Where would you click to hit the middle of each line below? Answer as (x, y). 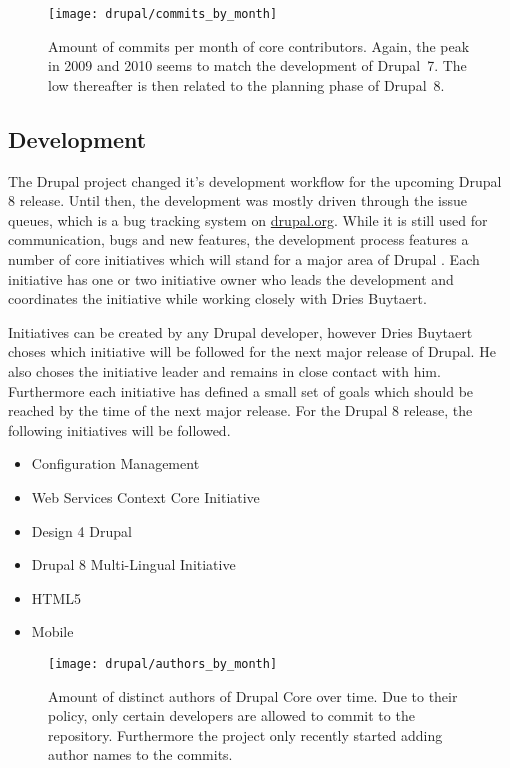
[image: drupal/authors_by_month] (163, 663)
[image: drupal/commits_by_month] (163, 14)
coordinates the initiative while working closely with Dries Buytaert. (217, 298)
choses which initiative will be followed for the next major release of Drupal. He (252, 351)
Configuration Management (115, 463)
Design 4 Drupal (81, 530)
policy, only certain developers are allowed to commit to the (231, 715)
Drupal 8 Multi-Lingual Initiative (133, 564)
